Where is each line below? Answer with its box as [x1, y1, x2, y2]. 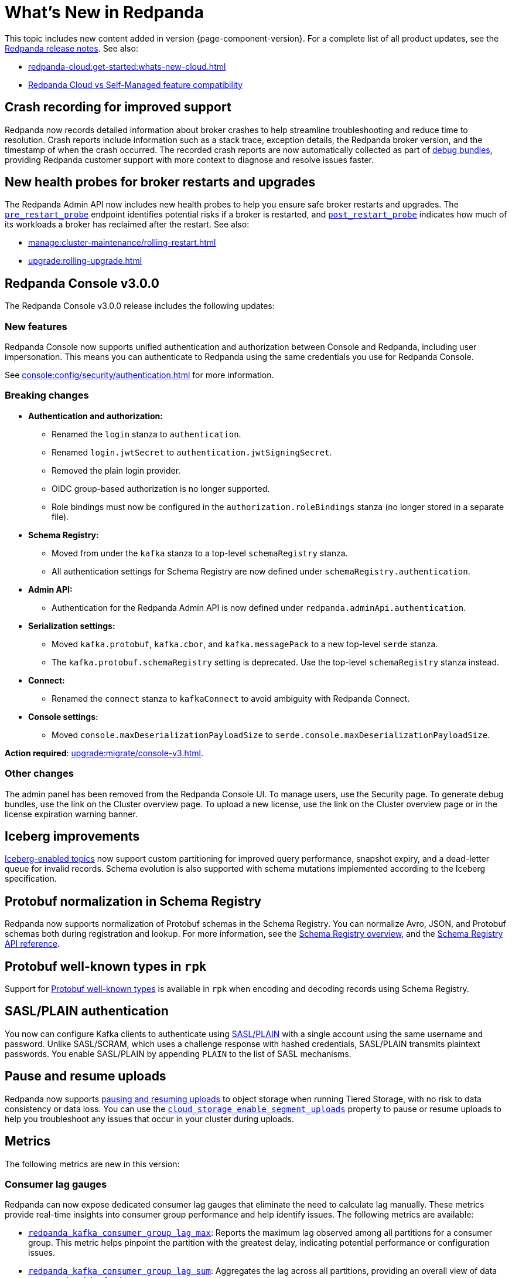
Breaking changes [5, 389, 89, 402]
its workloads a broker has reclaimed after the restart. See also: [5, 219, 250, 230]
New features [5, 320, 67, 332]
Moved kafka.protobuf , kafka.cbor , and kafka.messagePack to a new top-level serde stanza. [52, 638, 438, 649]
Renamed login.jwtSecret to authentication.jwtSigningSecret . [52, 447, 332, 457]
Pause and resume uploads [5, 1069, 166, 1084]
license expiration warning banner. [5, 808, 138, 819]
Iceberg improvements [5, 828, 140, 844]
